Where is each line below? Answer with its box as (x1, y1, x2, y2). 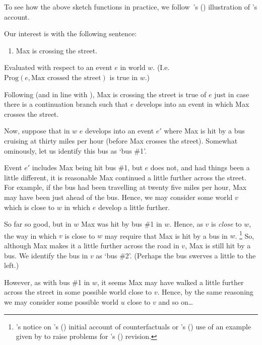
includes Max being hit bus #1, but (32, 162, 143, 173)
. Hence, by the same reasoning (157, 287, 253, 297)
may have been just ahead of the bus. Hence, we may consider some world (4, 191, 233, 202)
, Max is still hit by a (185, 240, 251, 250)
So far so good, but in (4, 219, 72, 229)
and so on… (158, 296, 193, 307)
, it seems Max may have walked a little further (97, 277, 244, 287)
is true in (109, 72, 138, 82)
